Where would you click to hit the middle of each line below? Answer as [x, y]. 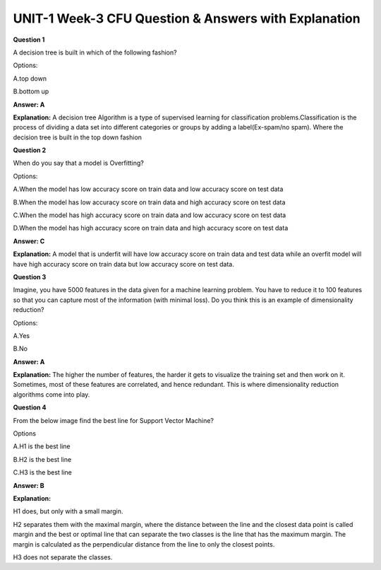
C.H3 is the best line [42, 472]
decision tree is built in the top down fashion [78, 137]
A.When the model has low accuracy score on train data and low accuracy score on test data [148, 189]
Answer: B [29, 485]
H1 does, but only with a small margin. [68, 511]
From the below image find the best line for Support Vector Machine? [114, 420]
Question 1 [29, 40]
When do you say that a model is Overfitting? [78, 163]
